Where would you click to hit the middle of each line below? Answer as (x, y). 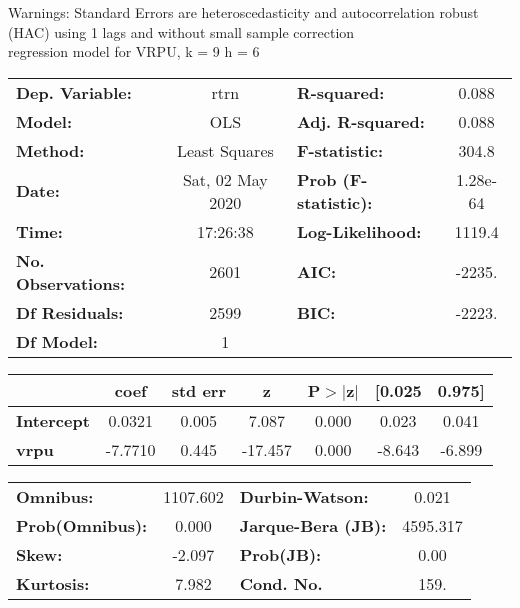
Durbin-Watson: (304, 496)
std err (198, 390)
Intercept (53, 420)
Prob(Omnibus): (82, 525)
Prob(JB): (280, 554)
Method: (50, 150)
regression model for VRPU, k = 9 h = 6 (134, 51)
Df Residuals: (70, 312)
